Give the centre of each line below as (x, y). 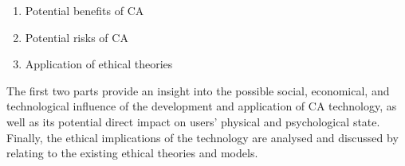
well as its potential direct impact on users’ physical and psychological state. (193, 121)
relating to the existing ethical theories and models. (132, 153)
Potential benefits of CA (85, 10)
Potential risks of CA (77, 37)
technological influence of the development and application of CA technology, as (202, 106)
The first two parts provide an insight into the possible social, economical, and (198, 90)
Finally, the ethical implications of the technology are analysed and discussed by (202, 137)
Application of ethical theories (99, 64)
